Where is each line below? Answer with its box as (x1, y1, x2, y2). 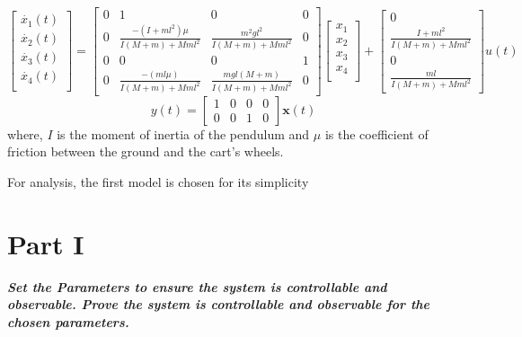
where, (7, 124, 43, 143)
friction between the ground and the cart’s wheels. (7, 142, 284, 161)
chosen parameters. (7, 312, 129, 331)
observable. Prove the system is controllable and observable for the (7, 295, 429, 314)
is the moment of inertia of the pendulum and (57, 124, 310, 143)
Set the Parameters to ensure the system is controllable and (7, 277, 387, 296)
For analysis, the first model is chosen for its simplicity (7, 172, 309, 191)
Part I (7, 225, 84, 262)
